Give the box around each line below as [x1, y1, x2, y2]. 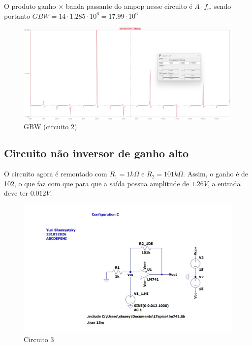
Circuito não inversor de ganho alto [4, 145, 189, 161]
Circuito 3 [24, 334, 54, 345]
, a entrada [208, 178, 241, 188]
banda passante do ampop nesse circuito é [65, 1, 192, 11]
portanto [4, 10, 30, 21]
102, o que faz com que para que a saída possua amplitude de [4, 178, 189, 188]
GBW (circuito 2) [24, 121, 77, 132]
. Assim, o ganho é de [183, 169, 249, 179]
